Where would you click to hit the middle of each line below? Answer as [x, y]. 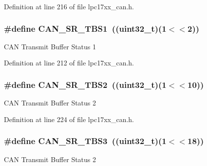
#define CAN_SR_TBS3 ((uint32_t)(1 [85, 141]
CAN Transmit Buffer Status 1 [50, 46]
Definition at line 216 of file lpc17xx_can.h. [69, 6]
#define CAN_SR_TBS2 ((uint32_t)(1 [85, 84]
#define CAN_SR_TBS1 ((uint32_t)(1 [85, 28]
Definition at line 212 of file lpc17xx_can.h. [69, 63]
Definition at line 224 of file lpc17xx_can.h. [69, 119]
